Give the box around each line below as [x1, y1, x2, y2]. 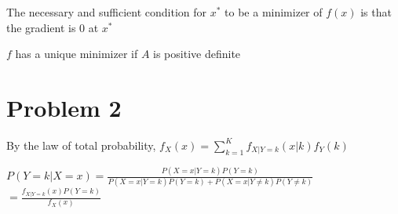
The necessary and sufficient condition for [6, 4, 207, 20]
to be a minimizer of [225, 4, 323, 20]
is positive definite [153, 45, 241, 62]
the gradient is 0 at [6, 19, 99, 35]
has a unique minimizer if [15, 45, 138, 62]
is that [360, 4, 392, 20]
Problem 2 [6, 91, 122, 123]
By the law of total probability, [6, 136, 156, 153]
